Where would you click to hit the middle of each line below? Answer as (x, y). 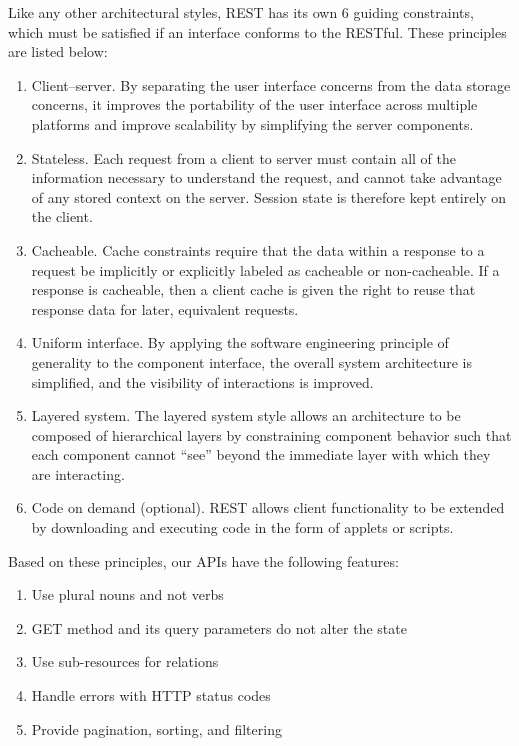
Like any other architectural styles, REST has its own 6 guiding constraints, (241, 12)
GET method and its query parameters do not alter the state (219, 627)
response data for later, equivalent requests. (165, 308)
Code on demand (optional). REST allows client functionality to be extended (268, 507)
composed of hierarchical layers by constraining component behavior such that (271, 434)
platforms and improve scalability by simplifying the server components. (252, 123)
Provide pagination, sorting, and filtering (156, 728)
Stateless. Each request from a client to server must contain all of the (243, 157)
